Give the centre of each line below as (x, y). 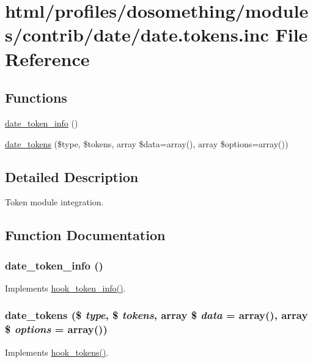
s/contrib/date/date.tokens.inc (137, 35)
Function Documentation (85, 235)
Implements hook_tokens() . (57, 352)
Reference (47, 58)
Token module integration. (54, 202)
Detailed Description (72, 176)
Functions (36, 97)
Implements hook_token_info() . (65, 288)
